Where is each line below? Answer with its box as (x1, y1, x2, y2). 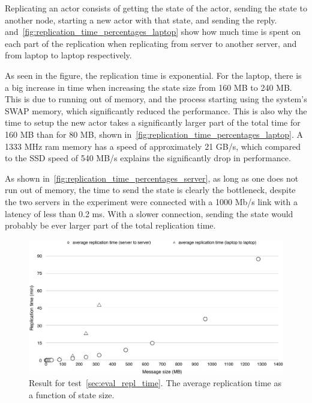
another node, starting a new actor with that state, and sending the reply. (5, 13, 277, 26)
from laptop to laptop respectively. (5, 49, 132, 61)
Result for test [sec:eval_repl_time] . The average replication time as (29, 377, 282, 389)
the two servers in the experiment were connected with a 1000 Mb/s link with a (5, 195, 298, 208)
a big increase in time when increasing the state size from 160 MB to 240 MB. (5, 81, 292, 93)
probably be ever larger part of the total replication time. (5, 219, 216, 232)
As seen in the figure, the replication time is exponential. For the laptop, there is (5, 69, 302, 81)
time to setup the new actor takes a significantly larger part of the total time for (5, 116, 301, 129)
